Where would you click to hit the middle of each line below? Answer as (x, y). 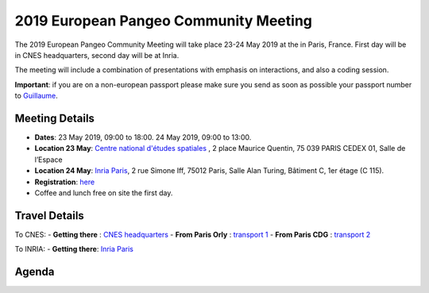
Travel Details (50, 216)
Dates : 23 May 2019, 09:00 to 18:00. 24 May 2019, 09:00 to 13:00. (143, 137)
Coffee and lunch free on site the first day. (104, 193)
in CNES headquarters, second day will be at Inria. (97, 55)
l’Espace (48, 160)
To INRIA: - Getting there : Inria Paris (74, 249)
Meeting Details (55, 118)
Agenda (35, 272)
